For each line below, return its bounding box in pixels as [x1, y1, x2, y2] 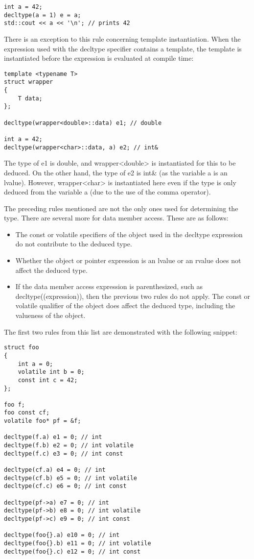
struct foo [4, 344, 39, 351]
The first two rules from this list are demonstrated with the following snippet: [4, 326, 237, 337]
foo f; [4, 401, 25, 408]
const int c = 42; [18, 376, 78, 384]
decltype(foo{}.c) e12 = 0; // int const [4, 548, 141, 555]
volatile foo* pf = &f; [4, 417, 81, 425]
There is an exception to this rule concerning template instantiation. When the [4, 33, 241, 44]
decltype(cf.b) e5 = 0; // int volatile [4, 474, 138, 482]
